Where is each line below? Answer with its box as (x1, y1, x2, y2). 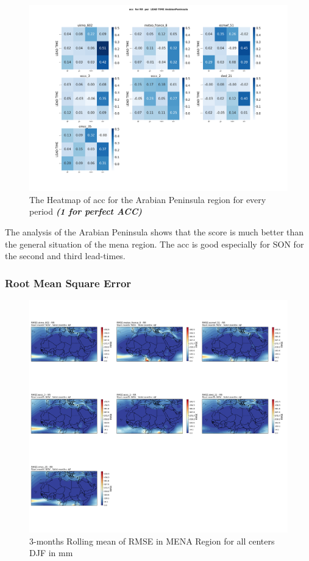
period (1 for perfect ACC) (29, 205, 142, 218)
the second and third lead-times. (5, 249, 126, 262)
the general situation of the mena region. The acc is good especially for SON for (5, 237, 304, 250)
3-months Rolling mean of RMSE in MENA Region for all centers (29, 534, 275, 547)
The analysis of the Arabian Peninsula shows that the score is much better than (5, 225, 304, 238)
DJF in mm (29, 546, 73, 559)
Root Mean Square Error (5, 275, 132, 290)
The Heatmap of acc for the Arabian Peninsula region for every (29, 193, 266, 205)
